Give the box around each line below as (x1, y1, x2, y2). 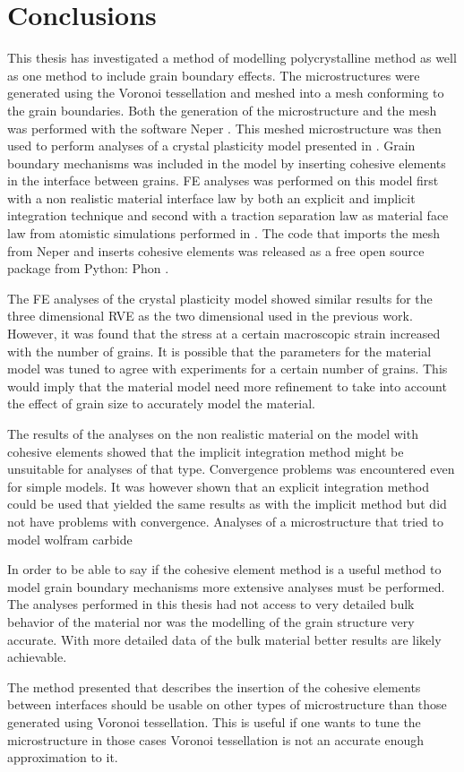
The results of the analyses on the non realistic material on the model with (7, 425, 418, 442)
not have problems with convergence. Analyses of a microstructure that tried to (7, 511, 444, 530)
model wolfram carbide (7, 529, 133, 548)
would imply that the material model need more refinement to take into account (7, 376, 447, 395)
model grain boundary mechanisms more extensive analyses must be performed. (7, 577, 445, 596)
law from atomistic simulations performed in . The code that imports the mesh (7, 224, 441, 243)
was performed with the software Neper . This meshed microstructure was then (7, 118, 442, 137)
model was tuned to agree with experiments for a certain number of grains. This (7, 359, 448, 378)
